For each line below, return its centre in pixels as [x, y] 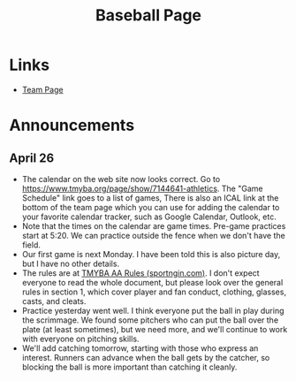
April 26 [32, 158]
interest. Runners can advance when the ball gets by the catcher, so [146, 357]
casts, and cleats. [54, 301]
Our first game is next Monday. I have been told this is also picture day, [151, 254]
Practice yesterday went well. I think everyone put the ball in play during [153, 310]
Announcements [72, 126]
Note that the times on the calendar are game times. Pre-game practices [154, 225]
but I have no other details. [71, 263]
